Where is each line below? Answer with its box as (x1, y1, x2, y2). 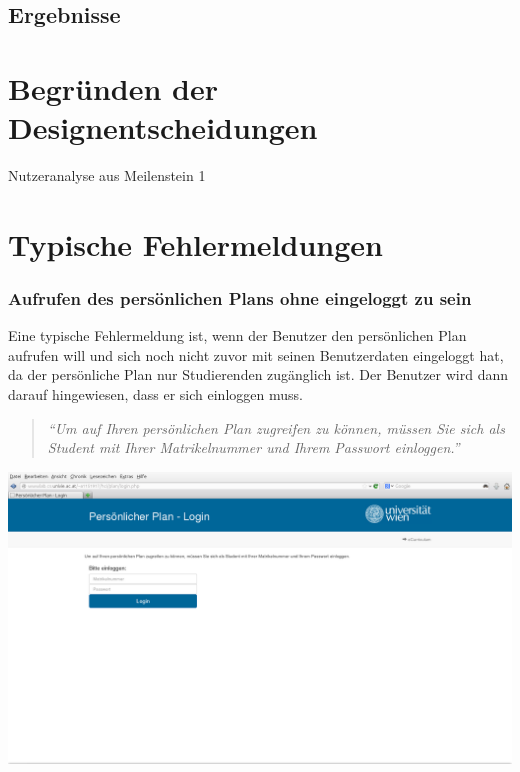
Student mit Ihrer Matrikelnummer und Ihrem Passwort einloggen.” (47, 437, 460, 458)
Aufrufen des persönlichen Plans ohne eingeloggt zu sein (8, 285, 472, 310)
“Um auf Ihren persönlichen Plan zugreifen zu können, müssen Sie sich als (47, 417, 505, 438)
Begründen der (8, 67, 219, 108)
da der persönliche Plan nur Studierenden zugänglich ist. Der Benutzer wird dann (8, 364, 509, 385)
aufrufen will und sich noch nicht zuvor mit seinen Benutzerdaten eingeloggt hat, (8, 344, 504, 365)
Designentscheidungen (8, 107, 318, 148)
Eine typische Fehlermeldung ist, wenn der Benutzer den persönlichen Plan (8, 325, 467, 346)
